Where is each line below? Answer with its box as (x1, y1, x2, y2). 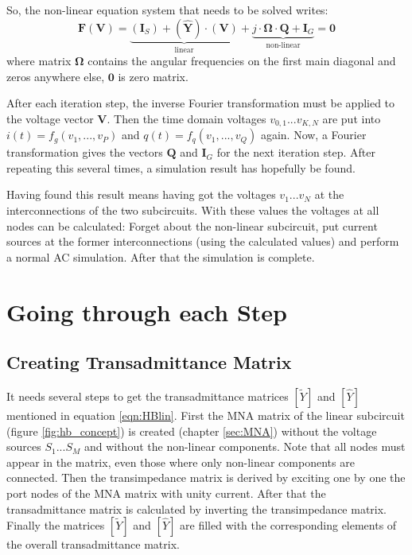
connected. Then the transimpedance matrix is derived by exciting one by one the (6, 469, 406, 486)
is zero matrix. (118, 68, 189, 84)
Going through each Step (6, 295, 287, 328)
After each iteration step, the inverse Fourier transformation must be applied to (6, 95, 395, 111)
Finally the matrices (6, 517, 105, 534)
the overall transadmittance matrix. (6, 536, 180, 553)
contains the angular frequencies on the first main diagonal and (87, 52, 396, 69)
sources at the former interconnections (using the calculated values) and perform (6, 233, 399, 250)
